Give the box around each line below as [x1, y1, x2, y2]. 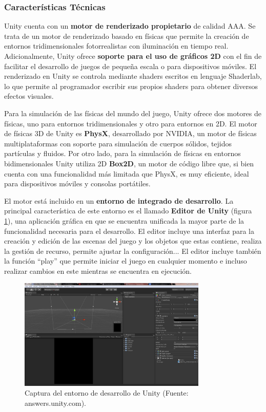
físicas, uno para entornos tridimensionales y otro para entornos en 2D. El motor [4, 118, 257, 128]
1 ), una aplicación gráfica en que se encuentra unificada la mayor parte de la [4, 215, 244, 226]
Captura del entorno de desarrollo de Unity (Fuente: [25, 387, 189, 398]
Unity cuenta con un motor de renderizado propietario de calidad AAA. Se [4, 20, 256, 31]
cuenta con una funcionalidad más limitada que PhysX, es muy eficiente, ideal [4, 168, 249, 179]
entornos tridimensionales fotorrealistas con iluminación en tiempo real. [4, 40, 229, 51]
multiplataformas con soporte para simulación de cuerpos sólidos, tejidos [4, 138, 232, 148]
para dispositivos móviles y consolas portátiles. [4, 178, 151, 189]
